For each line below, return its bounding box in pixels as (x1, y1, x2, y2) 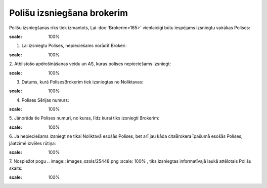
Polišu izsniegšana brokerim (9, 7, 128, 18)
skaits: (9, 165, 23, 171)
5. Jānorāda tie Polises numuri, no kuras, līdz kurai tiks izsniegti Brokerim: (9, 115, 160, 121)
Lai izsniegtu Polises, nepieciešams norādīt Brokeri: (21, 42, 127, 49)
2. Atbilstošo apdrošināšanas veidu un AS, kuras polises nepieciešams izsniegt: (9, 61, 171, 67)
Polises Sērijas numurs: (21, 97, 69, 103)
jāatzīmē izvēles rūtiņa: (9, 140, 56, 146)
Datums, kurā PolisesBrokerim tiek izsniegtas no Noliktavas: (21, 79, 143, 85)
